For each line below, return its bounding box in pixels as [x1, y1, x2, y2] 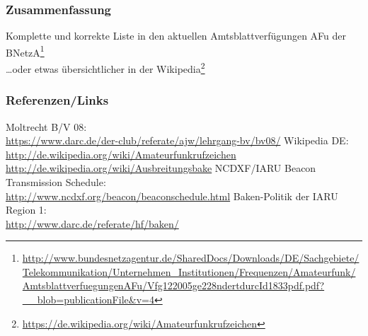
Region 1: [6, 202, 47, 217]
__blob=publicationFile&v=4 [22, 292, 154, 307]
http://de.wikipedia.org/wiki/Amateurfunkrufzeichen [6, 146, 236, 161]
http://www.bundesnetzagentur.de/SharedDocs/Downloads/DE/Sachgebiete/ [22, 250, 360, 265]
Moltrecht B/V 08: [6, 119, 87, 134]
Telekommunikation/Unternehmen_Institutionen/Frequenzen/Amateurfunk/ [22, 264, 356, 279]
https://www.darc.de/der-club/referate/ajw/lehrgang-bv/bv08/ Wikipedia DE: [6, 133, 349, 148]
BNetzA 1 [6, 42, 45, 59]
